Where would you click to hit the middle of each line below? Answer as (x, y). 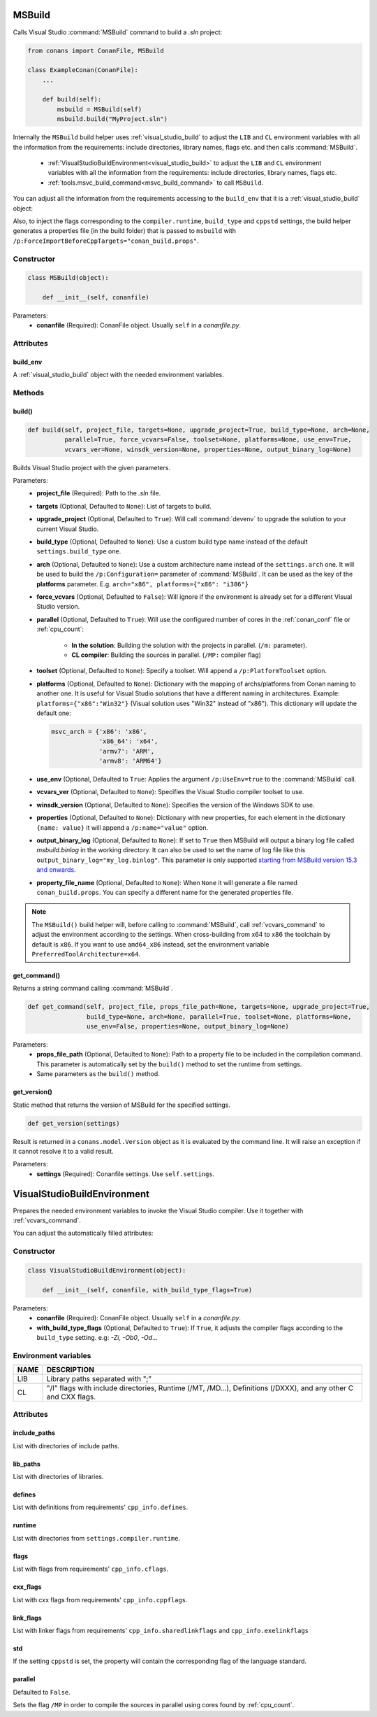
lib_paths (27, 1464)
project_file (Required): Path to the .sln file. (99, 493)
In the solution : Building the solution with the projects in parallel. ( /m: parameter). (189, 645)
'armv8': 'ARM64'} (130, 761)
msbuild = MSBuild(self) (99, 109)
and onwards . (56, 870)
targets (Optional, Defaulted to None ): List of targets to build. (124, 506)
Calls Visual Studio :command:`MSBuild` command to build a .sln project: (118, 32)
